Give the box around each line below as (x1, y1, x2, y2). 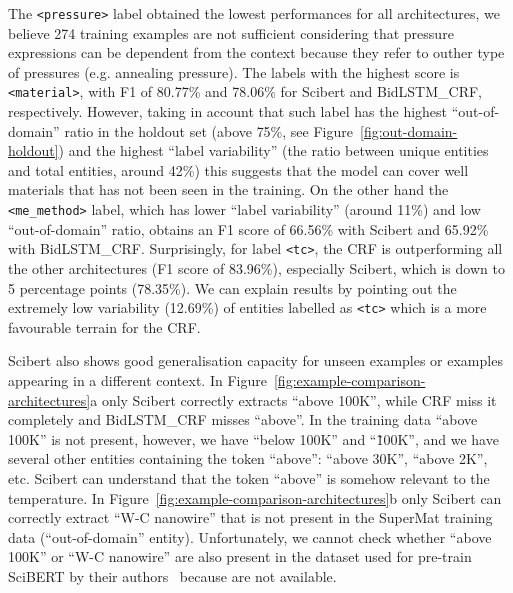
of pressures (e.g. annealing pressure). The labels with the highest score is (8, 61, 460, 82)
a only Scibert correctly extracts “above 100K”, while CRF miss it (90, 389, 497, 410)
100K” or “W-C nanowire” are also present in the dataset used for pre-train (8, 546, 472, 567)
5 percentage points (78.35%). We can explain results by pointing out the (8, 277, 457, 298)
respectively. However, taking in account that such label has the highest (8, 101, 448, 122)
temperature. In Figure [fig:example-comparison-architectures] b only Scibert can (8, 487, 502, 508)
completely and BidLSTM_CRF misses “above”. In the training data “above (8, 409, 478, 430)
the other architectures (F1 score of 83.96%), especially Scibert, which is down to (8, 257, 505, 278)
